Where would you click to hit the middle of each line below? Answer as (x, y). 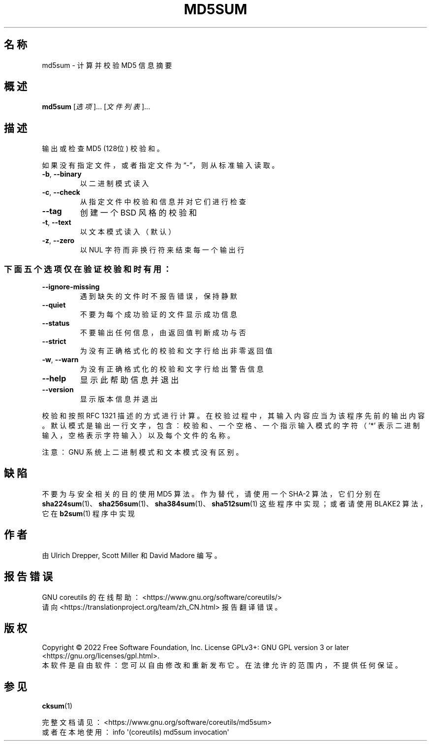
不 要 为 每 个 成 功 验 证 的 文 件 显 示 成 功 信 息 (158, 314)
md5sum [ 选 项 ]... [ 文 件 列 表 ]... (96, 107)
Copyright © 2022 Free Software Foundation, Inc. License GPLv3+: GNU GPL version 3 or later (196, 648)
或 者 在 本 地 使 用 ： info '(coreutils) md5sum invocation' (136, 732)
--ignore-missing (71, 287)
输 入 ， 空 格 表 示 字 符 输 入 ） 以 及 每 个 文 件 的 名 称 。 (138, 435)
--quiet (54, 305)
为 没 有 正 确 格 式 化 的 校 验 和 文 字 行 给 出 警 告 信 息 (172, 369)
